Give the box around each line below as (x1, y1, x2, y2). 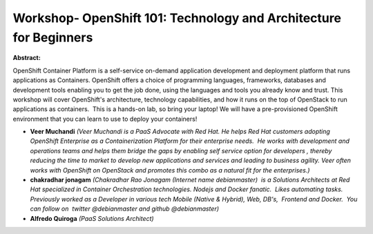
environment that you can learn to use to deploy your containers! (12, 115, 198, 123)
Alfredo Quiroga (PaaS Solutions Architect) (30, 214, 155, 222)
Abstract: (12, 54, 41, 62)
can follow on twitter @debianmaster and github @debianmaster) (30, 204, 220, 213)
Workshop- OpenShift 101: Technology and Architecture (12, 10, 342, 26)
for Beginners (12, 30, 93, 45)
